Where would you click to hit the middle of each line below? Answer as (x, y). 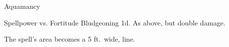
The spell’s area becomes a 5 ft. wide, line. (70, 39)
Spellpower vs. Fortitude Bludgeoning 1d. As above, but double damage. (115, 22)
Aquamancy (22, 6)
